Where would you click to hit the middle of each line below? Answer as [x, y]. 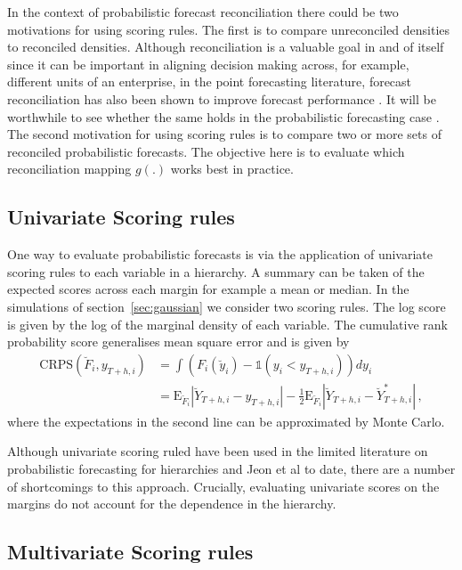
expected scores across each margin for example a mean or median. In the [208, 289]
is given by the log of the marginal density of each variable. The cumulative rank [227, 324]
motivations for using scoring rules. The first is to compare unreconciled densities [229, 29]
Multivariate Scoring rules [130, 552]
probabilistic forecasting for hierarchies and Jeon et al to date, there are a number [231, 468]
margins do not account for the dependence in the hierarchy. [172, 504]
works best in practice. [232, 169]
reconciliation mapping [69, 169]
